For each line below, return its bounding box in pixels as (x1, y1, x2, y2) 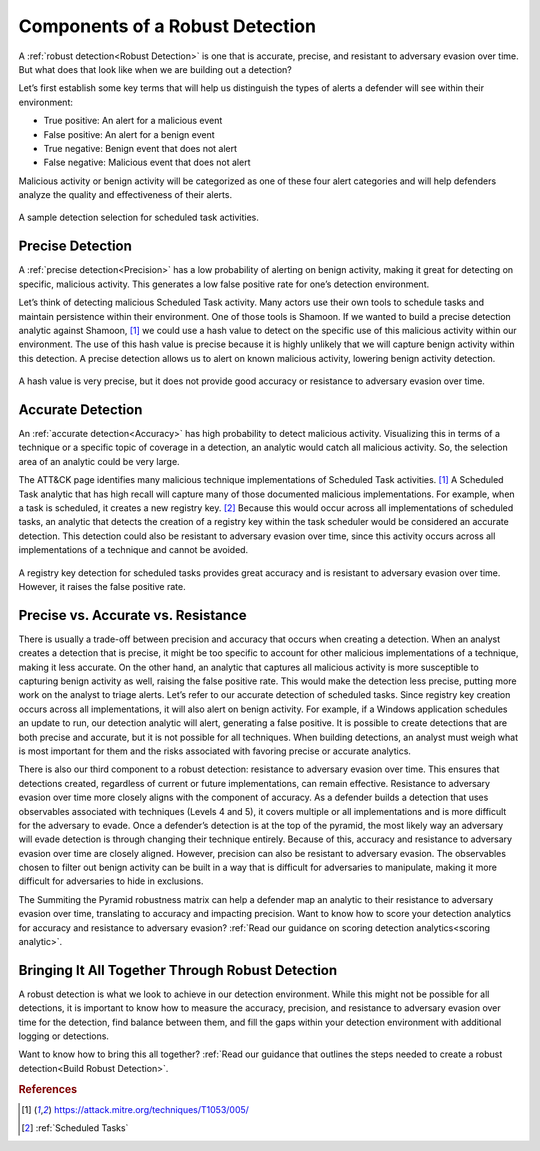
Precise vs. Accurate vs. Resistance (18, 606, 247, 624)
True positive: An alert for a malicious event (43, 115, 223, 127)
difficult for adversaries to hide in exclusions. (18, 875, 204, 887)
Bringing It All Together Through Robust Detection (18, 961, 338, 979)
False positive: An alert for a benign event (43, 128, 215, 140)
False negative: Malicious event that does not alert (43, 156, 251, 169)
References (18, 1082, 78, 1096)
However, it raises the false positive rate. (18, 580, 186, 592)
